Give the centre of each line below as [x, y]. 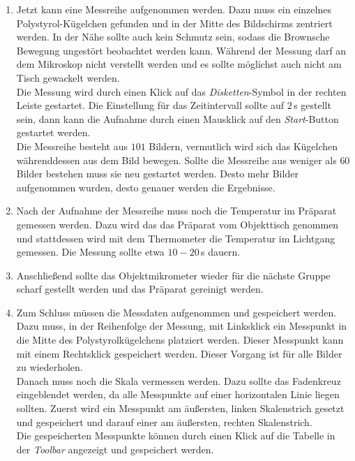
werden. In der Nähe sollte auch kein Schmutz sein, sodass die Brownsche [173, 37]
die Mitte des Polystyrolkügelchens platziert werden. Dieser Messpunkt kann [180, 340]
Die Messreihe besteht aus [72, 146]
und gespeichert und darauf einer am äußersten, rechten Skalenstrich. [164, 422]
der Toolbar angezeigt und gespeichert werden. [115, 449]
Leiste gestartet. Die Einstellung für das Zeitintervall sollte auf [150, 105]
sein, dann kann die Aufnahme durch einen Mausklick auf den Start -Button [177, 118]
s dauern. [220, 252]
